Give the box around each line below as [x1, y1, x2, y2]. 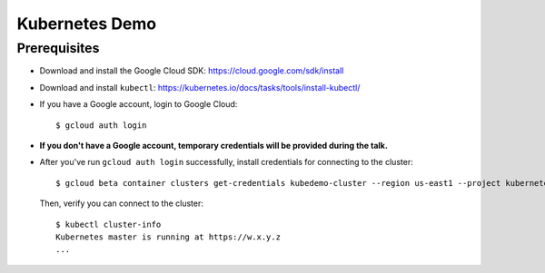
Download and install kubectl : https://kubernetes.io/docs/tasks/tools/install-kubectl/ [39, 82, 361, 93]
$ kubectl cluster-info [55, 219, 162, 229]
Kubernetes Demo [16, 14, 157, 34]
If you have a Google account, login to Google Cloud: [39, 99, 238, 110]
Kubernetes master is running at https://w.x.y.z [55, 231, 282, 242]
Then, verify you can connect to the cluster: [39, 198, 203, 209]
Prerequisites [16, 40, 100, 56]
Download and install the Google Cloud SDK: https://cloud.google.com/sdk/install [39, 65, 344, 76]
